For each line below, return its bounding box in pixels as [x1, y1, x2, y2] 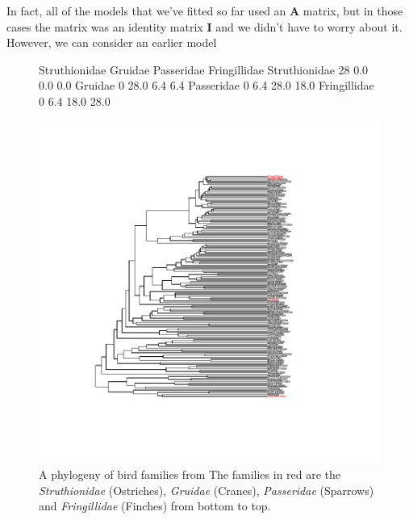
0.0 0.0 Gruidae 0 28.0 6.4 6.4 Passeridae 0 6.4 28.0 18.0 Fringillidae [39, 77, 374, 94]
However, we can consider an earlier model [6, 34, 217, 51]
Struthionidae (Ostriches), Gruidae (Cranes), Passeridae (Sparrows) [39, 481, 374, 498]
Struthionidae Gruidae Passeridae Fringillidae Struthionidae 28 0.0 [39, 61, 369, 78]
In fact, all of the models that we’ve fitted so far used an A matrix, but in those [6, 2, 403, 19]
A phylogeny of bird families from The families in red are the [39, 466, 341, 483]
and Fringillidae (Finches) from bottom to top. [39, 497, 271, 514]
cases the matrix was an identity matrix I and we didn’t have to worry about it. [6, 18, 403, 35]
